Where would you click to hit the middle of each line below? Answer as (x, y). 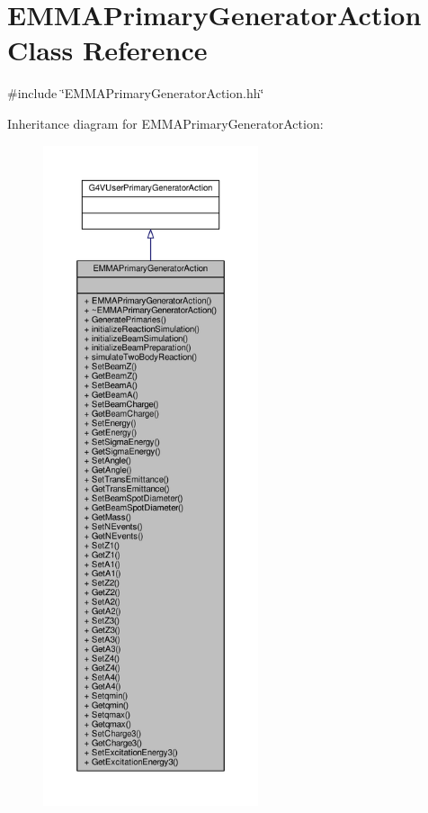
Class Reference (107, 50)
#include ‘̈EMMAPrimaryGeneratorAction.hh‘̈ (136, 93)
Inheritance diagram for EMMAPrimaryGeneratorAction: (165, 123)
